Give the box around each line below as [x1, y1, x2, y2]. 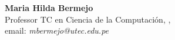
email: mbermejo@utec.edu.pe [5, 24, 109, 37]
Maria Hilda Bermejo [5, 2, 93, 13]
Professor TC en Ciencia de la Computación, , [5, 13, 171, 25]
